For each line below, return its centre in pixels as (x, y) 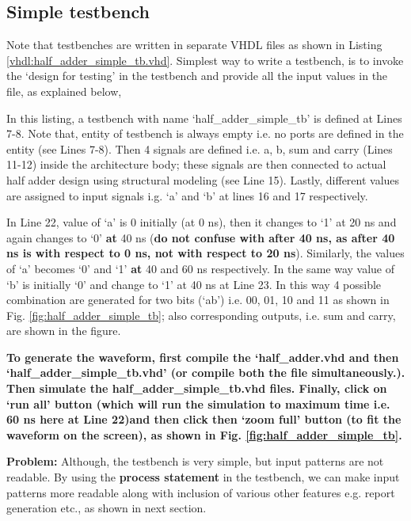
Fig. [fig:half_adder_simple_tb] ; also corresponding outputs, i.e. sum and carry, (201, 315)
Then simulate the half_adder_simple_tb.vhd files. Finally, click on (197, 388)
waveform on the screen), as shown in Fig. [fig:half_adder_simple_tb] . (204, 434)
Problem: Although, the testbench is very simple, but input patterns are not (195, 461)
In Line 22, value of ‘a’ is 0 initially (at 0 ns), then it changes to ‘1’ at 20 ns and (202, 222)
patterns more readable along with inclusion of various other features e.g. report (201, 492)
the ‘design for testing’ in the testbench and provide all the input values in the (197, 76)
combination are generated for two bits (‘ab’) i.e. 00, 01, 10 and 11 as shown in (198, 300)
